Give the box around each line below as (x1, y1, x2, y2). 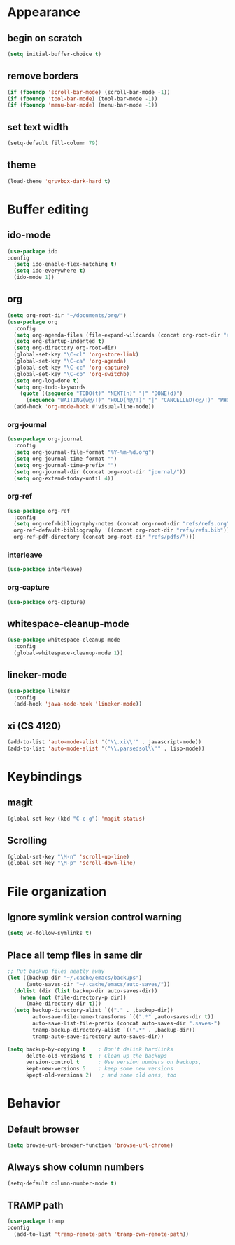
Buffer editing (7, 201, 90, 217)
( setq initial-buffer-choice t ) (7, 51, 101, 58)
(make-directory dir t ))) (25, 1000, 101, 1007)
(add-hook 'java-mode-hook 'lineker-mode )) (13, 701, 142, 708)
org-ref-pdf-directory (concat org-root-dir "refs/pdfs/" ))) (13, 534, 196, 541)
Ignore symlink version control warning (7, 911, 182, 923)
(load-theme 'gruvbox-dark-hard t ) (7, 177, 111, 184)
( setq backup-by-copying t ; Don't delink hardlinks (7, 1046, 173, 1053)
